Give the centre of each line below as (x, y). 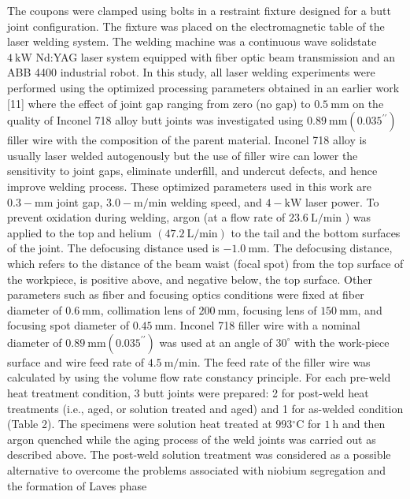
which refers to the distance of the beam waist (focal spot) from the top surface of (205, 263)
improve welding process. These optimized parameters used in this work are (190, 186)
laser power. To (342, 201)
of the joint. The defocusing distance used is (113, 248)
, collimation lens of (148, 309)
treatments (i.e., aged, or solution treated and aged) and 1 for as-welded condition (205, 408)
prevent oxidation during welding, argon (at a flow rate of (146, 217)
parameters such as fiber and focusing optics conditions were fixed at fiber (186, 294)
